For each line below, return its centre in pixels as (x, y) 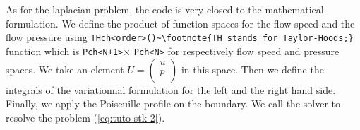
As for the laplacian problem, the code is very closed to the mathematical (165, 9)
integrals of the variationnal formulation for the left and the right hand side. (171, 89)
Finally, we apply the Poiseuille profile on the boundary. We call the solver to (173, 104)
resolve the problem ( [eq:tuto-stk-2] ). (85, 117)
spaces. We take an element (65, 69)
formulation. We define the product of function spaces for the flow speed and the (180, 23)
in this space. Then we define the (252, 69)
